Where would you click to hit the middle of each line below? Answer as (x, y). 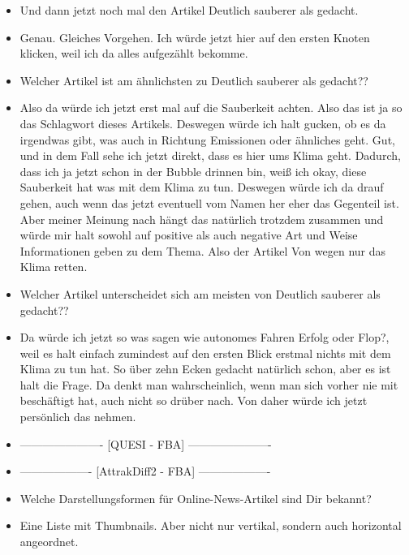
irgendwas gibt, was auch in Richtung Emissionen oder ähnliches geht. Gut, (207, 139)
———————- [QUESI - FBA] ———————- (146, 443)
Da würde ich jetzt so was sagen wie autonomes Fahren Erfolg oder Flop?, (204, 337)
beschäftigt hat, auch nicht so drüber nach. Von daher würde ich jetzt (194, 400)
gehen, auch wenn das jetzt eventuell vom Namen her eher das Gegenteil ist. (209, 202)
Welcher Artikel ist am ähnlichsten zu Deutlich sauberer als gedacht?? (194, 80)
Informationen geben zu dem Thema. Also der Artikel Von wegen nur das (203, 250)
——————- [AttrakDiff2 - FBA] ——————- (145, 471)
